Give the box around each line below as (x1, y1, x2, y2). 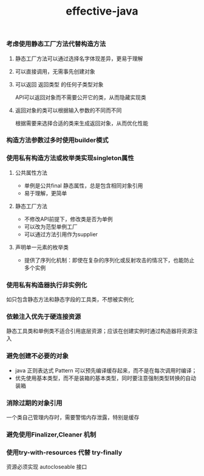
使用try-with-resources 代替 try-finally (6, 448, 123, 457)
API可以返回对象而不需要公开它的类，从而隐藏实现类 (15, 93, 147, 101)
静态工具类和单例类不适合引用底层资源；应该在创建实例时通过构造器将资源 (6, 327, 192, 335)
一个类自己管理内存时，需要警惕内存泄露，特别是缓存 (6, 413, 140, 421)
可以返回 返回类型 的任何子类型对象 (15, 80, 104, 88)
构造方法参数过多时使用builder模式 (6, 136, 109, 144)
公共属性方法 (15, 169, 47, 176)
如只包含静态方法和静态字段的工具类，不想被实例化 (6, 296, 134, 303)
